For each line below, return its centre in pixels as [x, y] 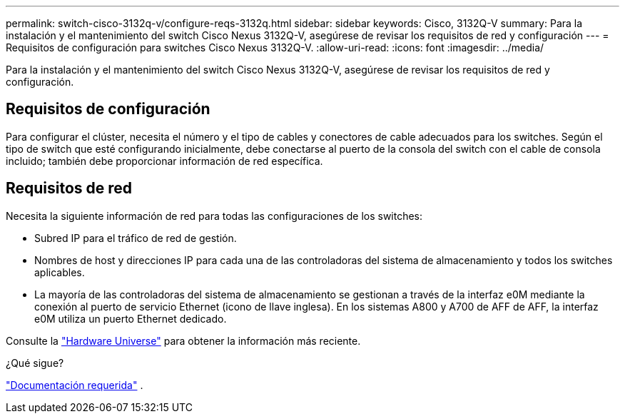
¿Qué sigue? [35, 363]
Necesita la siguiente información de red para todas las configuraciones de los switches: [214, 216]
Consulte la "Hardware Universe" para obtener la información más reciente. [183, 340]
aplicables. [60, 272]
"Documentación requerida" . [75, 385]
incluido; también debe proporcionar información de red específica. [164, 161]
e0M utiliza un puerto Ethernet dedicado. [131, 318]
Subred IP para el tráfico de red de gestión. [136, 238]
